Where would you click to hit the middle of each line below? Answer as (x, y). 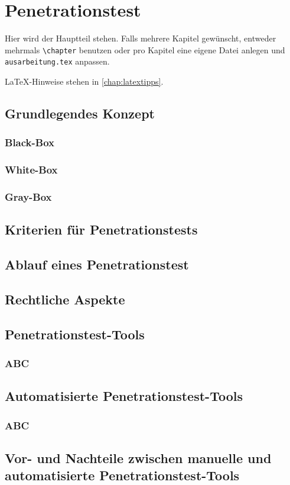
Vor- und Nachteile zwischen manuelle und (138, 457)
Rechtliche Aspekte (65, 299)
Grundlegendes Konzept (80, 113)
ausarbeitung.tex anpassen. (57, 61)
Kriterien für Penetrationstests (101, 229)
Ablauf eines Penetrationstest (97, 264)
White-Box (31, 170)
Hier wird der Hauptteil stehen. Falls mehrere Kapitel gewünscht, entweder (141, 38)
